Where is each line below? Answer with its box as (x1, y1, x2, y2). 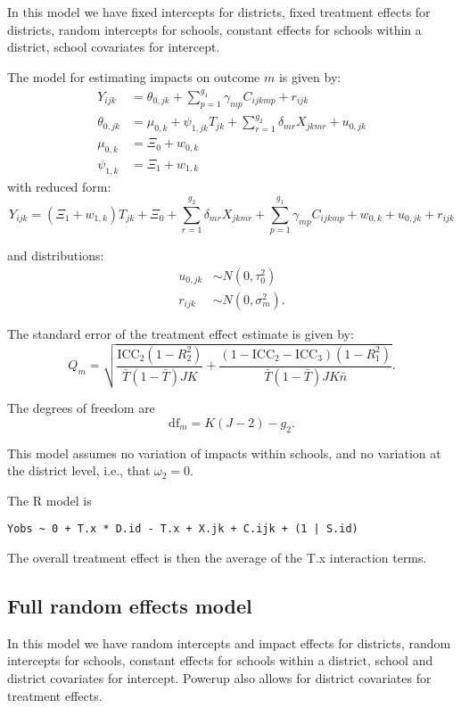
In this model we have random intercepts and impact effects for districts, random (7, 633, 451, 652)
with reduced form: (7, 177, 111, 195)
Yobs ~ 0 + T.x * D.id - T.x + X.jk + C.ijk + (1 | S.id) (7, 523, 358, 536)
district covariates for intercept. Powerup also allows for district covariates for (7, 668, 432, 687)
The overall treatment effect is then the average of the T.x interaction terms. (7, 547, 427, 566)
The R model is (7, 490, 92, 509)
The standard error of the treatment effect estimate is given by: (7, 325, 354, 343)
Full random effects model (7, 591, 252, 619)
